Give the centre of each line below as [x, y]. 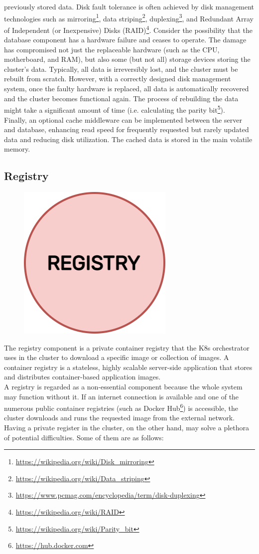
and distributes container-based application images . [82, 377]
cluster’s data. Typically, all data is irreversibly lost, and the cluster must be [121, 69]
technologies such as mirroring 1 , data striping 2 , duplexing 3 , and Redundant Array [129, 17]
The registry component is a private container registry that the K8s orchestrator [127, 347]
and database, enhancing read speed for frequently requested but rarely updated [127, 129]
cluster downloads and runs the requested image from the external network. [119, 418]
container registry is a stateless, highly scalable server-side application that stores [128, 367]
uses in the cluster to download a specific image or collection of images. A [117, 357]
